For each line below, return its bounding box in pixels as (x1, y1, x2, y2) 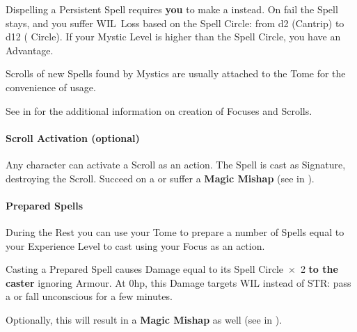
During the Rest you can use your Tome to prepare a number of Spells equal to (6, 224, 344, 239)
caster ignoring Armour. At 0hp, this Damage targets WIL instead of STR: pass (6, 275, 351, 290)
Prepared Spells (6, 198, 84, 212)
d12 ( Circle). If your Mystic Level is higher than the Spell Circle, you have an (6, 29, 341, 44)
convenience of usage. (6, 79, 96, 94)
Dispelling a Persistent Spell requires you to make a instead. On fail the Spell (6, 2, 338, 16)
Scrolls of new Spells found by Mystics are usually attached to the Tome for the (6, 66, 346, 81)
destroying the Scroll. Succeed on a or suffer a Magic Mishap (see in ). (6, 171, 315, 185)
